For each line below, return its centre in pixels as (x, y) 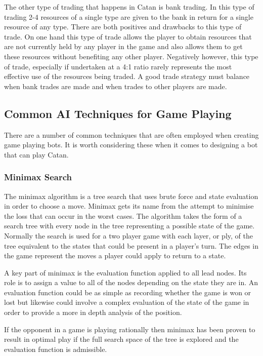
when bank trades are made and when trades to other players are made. (116, 86)
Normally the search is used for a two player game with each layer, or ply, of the (128, 235)
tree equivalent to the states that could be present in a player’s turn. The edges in (131, 245)
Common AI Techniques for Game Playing (118, 113)
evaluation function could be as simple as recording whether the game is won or (128, 292)
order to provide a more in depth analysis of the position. (93, 312)
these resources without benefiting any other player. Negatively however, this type (131, 56)
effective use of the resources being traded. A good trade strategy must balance (127, 76)
